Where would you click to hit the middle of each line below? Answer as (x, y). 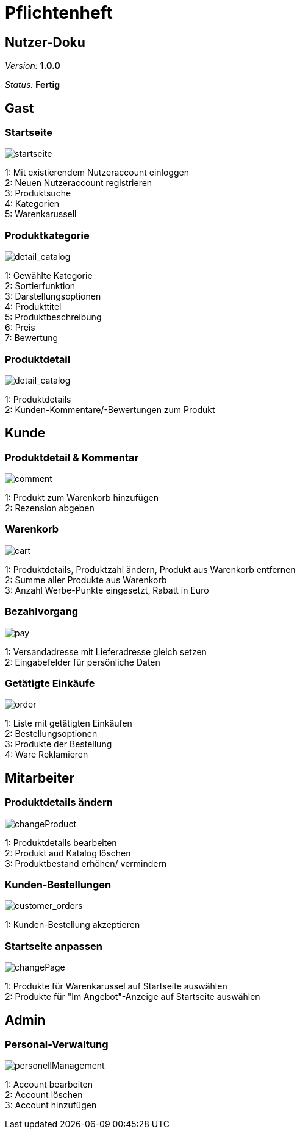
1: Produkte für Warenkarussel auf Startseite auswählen (116, 986)
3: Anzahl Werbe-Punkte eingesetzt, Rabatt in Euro (107, 590)
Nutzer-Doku (45, 42)
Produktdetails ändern (59, 802)
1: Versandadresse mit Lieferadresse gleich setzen (106, 651)
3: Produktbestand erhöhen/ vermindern (86, 863)
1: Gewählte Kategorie (49, 276)
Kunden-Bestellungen (58, 884)
